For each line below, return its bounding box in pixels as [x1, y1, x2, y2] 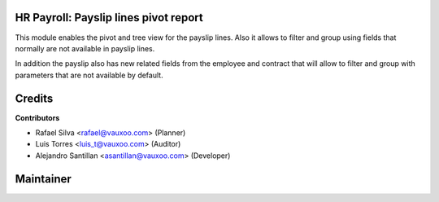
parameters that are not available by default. [15, 70, 163, 80]
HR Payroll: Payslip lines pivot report [15, 11, 203, 24]
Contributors [15, 112, 60, 122]
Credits [15, 91, 54, 105]
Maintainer [15, 172, 72, 186]
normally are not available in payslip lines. [15, 43, 155, 53]
